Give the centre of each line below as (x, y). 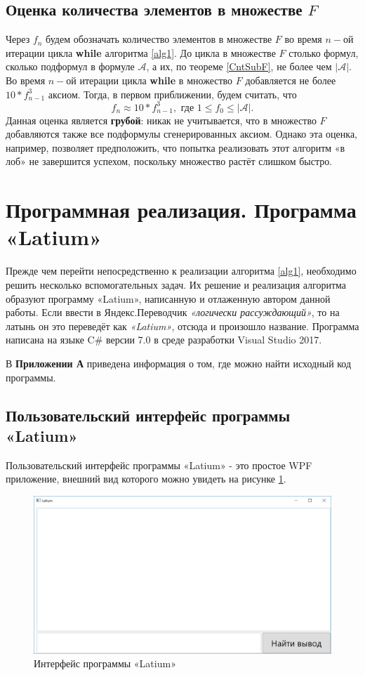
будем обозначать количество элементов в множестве (159, 39)
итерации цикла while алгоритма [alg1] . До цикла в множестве (141, 52)
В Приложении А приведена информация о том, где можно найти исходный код (179, 363)
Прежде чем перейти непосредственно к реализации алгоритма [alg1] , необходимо (181, 271)
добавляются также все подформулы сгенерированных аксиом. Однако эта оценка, (181, 134)
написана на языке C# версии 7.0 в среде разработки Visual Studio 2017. (164, 340)
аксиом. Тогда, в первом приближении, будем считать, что (172, 94)
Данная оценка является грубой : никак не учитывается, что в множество (161, 120)
